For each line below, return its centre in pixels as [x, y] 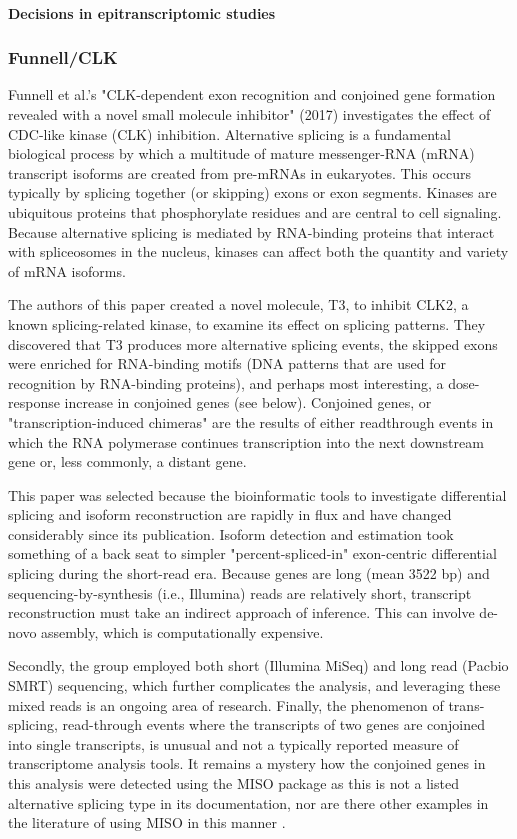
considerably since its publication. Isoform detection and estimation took [231, 533]
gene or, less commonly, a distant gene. [127, 461]
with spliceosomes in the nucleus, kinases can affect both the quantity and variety [258, 251]
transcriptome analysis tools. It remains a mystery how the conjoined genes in [247, 763]
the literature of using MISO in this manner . [147, 822]
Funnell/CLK [63, 57]
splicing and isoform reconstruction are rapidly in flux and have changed [230, 514]
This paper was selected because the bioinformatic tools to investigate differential [257, 494]
